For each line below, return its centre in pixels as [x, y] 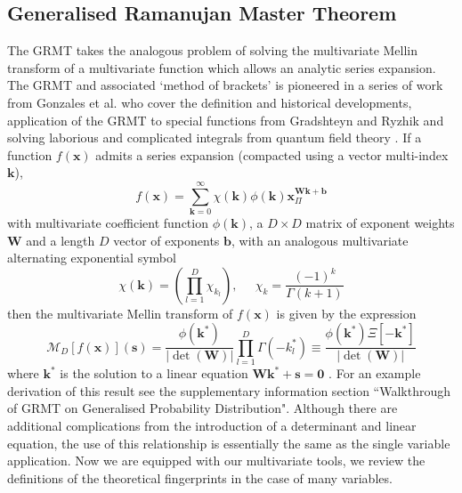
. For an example [375, 373]
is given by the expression [346, 313]
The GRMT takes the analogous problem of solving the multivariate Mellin [213, 50]
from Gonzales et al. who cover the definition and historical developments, [210, 102]
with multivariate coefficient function [108, 223]
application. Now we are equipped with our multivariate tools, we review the [216, 461]
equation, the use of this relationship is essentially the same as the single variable [229, 443]
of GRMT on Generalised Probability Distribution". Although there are [203, 408]
